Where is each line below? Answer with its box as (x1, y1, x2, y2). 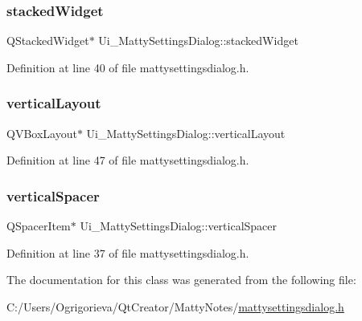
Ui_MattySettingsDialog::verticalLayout (86, 124, 286, 141)
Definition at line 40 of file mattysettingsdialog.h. (6, 59, 249, 75)
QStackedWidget (6, 32, 89, 49)
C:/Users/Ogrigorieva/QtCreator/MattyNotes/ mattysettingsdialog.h (6, 298, 344, 315)
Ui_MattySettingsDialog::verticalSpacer (80, 217, 278, 234)
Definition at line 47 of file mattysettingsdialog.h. (6, 152, 249, 169)
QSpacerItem (6, 217, 71, 234)
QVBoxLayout (6, 124, 77, 141)
